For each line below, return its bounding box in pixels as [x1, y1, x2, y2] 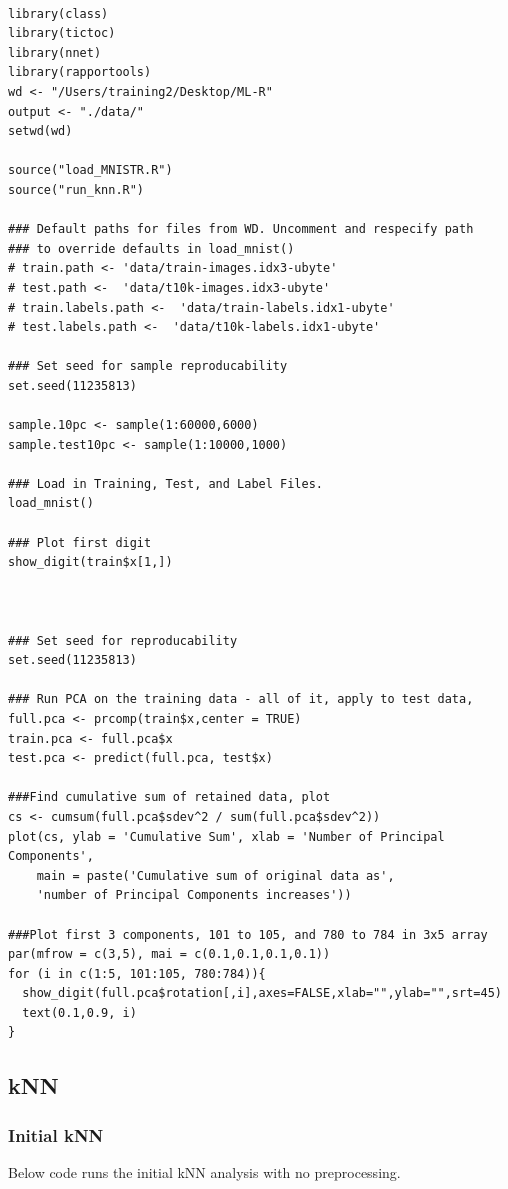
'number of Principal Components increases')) [36, 888, 352, 903]
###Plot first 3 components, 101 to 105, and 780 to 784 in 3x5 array [8, 927, 488, 942]
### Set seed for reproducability [8, 633, 238, 648]
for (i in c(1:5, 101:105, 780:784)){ [8, 966, 266, 981]
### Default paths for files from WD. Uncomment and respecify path [8, 222, 474, 237]
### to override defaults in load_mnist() [8, 241, 295, 256]
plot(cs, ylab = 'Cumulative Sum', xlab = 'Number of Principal [8, 829, 445, 844]
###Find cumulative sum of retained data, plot [8, 790, 331, 805]
